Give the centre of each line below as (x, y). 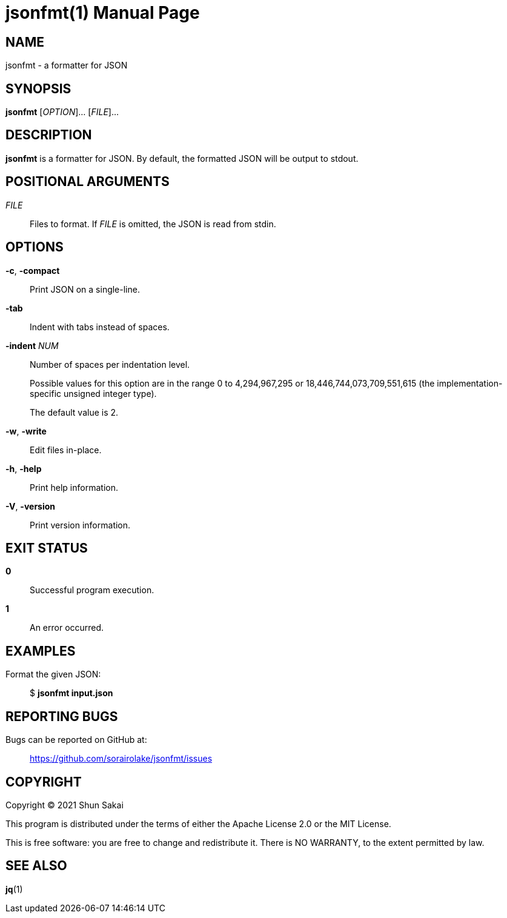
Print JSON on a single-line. (85, 289)
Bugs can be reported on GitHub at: (76, 740)
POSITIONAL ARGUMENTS (88, 182)
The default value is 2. (74, 412)
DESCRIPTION (49, 135)
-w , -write (26, 431)
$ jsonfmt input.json (71, 693)
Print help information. (74, 487)
